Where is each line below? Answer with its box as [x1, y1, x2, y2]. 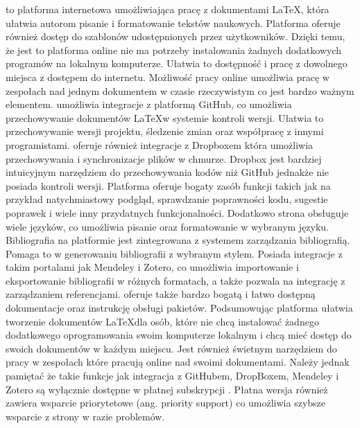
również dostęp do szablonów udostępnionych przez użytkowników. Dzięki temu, [6, 29, 345, 44]
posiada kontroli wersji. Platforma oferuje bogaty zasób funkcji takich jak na [6, 178, 331, 193]
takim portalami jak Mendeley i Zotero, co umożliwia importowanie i [6, 260, 299, 274]
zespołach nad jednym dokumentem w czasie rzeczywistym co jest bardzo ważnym [6, 83, 354, 98]
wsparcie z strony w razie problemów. [6, 409, 165, 423]
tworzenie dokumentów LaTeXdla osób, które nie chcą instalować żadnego [6, 314, 319, 328]
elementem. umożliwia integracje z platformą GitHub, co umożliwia [6, 97, 292, 112]
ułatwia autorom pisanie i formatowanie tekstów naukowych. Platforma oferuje [6, 15, 341, 30]
